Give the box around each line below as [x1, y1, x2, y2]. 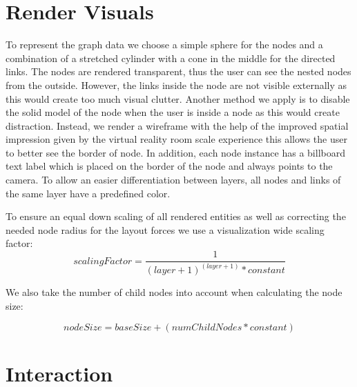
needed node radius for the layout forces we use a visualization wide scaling [6, 222, 325, 237]
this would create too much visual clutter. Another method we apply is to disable [6, 91, 350, 106]
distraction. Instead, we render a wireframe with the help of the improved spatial [6, 118, 349, 132]
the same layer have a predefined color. [6, 186, 171, 200]
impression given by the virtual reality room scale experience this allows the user [6, 132, 347, 146]
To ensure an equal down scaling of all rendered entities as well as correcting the [6, 209, 346, 224]
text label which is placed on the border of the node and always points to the [6, 159, 333, 173]
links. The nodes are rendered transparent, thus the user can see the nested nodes [6, 64, 351, 79]
